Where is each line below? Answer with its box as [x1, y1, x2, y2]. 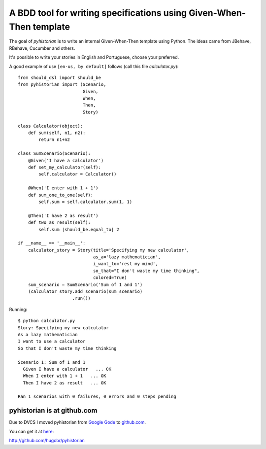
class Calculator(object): [18, 123, 83, 129]
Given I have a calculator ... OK [23, 366, 112, 372]
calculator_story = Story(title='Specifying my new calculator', [28, 247, 190, 253]
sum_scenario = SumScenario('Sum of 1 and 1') [28, 281, 143, 287]
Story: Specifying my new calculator [18, 325, 109, 330]
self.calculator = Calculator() [38, 172, 117, 177]
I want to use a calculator [18, 339, 86, 345]
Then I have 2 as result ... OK [23, 380, 106, 385]
